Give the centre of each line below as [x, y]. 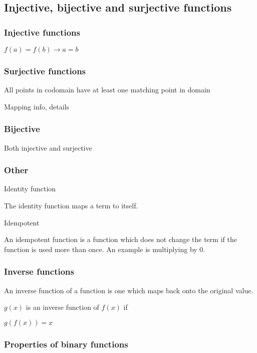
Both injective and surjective [48, 147]
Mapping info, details [37, 106]
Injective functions [42, 32]
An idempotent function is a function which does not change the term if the [120, 239]
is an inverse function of [62, 307]
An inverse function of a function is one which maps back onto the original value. [129, 290]
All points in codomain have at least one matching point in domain [107, 90]
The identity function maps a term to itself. [71, 206]
